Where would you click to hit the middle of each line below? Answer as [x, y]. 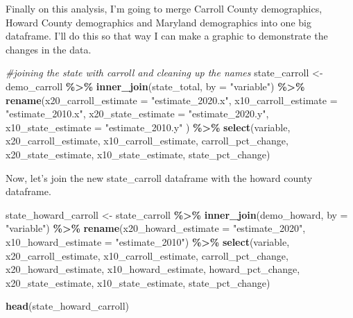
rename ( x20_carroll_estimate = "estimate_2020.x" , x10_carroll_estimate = [172, 100]
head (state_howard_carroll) [67, 306]
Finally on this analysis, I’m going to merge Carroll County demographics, [164, 8]
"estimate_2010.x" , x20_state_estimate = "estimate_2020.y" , [137, 114]
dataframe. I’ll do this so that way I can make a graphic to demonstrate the [167, 36]
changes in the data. [49, 49]
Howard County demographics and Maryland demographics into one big [158, 22]
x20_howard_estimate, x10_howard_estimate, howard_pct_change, [153, 269]
